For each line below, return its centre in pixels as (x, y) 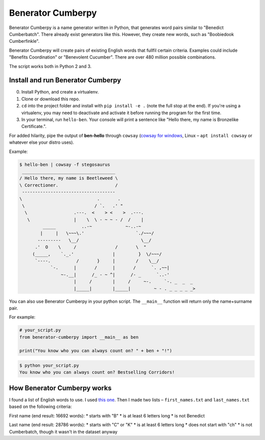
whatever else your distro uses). (42, 142)
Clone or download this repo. (51, 99)
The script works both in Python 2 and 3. (50, 66)
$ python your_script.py (49, 366)
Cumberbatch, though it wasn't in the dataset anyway (63, 432)
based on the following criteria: (40, 407)
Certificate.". (34, 126)
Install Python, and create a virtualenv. (60, 92)
